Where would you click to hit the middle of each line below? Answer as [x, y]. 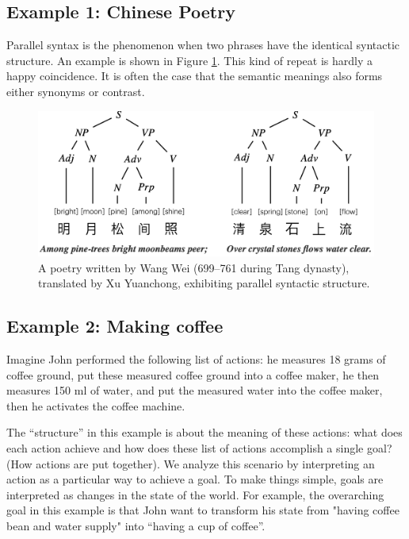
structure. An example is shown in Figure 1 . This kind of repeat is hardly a [190, 60]
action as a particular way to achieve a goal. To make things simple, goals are [195, 479]
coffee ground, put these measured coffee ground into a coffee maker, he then [193, 374]
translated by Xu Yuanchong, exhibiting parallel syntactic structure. [204, 283]
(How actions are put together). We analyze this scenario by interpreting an [191, 463]
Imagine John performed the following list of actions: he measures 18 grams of [196, 358]
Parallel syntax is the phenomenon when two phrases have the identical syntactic [203, 45]
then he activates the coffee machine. [96, 405]
